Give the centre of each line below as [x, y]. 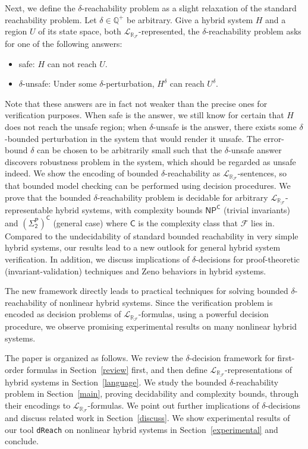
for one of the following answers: [64, 44]
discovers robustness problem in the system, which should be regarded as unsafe [150, 161]
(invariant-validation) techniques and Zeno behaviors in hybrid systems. [136, 271]
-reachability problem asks [254, 31]
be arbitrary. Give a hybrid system [190, 19]
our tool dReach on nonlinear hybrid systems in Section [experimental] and [142, 429]
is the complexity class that [188, 222]
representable [29, 209]
